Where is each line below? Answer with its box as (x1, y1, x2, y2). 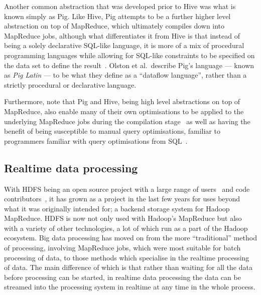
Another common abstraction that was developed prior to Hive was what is (4, 1, 236, 11)
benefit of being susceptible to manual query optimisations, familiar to (4, 126, 220, 136)
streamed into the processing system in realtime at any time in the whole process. (4, 281, 255, 292)
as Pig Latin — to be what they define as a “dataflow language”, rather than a (4, 70, 247, 80)
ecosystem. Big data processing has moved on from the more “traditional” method (4, 232, 257, 243)
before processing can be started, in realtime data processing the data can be (4, 271, 241, 282)
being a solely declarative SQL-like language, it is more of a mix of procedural (4, 40, 244, 51)
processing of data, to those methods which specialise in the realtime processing (4, 252, 249, 262)
